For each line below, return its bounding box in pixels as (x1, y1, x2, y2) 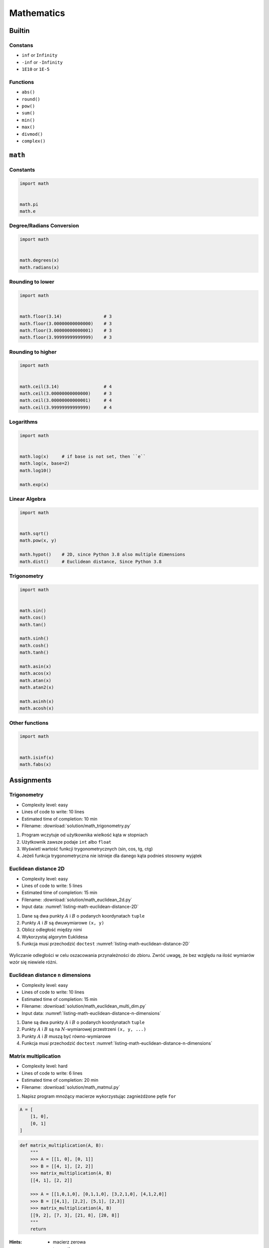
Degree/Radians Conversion (9, 222, 79, 229)
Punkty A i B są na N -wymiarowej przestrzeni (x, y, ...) (21, 1026, 146, 1032)
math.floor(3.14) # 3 (19, 313, 112, 319)
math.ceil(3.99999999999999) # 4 (19, 404, 112, 410)
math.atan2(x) (19, 684, 54, 690)
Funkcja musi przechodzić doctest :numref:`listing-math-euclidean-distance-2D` (21, 941, 190, 947)
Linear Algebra (9, 496, 46, 502)
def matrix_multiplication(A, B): (19, 1142, 104, 1148)
